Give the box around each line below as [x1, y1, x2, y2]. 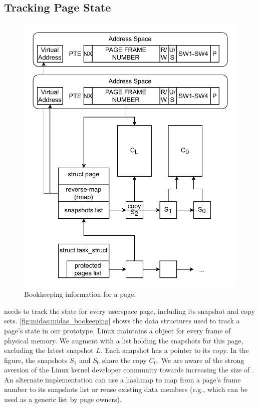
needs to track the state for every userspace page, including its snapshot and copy [4, 305, 255, 316]
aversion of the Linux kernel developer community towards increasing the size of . [4, 364, 254, 375]
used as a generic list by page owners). [4, 394, 122, 404]
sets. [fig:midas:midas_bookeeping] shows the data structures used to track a [4, 315, 240, 326]
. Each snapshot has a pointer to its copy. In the [100, 345, 249, 355]
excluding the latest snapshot [4, 345, 94, 355]
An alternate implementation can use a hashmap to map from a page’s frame [4, 374, 241, 384]
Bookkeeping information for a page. [24, 289, 136, 299]
